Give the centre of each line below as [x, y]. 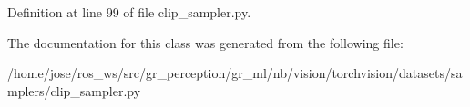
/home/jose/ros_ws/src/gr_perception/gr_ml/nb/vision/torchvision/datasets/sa [235, 73]
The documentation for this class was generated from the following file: [205, 42]
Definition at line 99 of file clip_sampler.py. [129, 12]
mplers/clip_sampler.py [74, 90]
